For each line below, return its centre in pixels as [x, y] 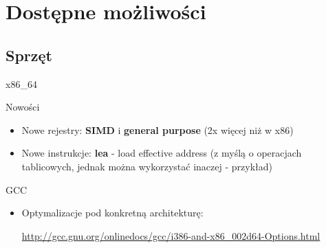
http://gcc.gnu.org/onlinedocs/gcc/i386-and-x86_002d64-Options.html [171, 235]
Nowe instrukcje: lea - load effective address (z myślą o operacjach [162, 153]
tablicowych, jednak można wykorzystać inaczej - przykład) [147, 166]
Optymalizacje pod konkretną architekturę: [112, 213]
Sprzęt [29, 55]
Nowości [23, 107]
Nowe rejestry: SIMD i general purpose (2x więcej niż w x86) [157, 129]
